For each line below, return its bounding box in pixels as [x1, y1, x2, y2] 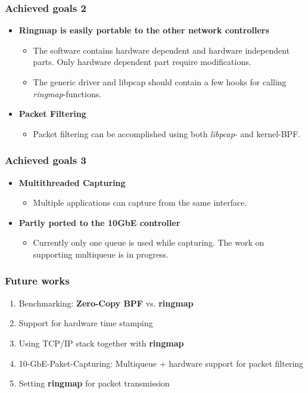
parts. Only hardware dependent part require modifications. [33, 55, 251, 68]
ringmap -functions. [33, 87, 102, 100]
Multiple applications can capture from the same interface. [33, 196, 247, 209]
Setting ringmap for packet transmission [18, 377, 170, 389]
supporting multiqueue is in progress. [33, 247, 169, 260]
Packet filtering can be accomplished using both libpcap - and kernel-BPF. [33, 127, 301, 140]
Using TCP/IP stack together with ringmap [18, 336, 184, 349]
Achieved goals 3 [5, 153, 86, 168]
